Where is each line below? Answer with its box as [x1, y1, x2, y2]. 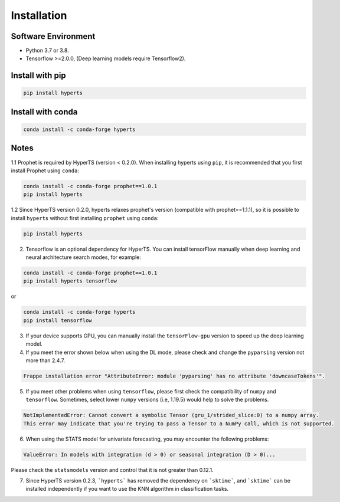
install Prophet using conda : [11, 167, 80, 174]
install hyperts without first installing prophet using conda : [11, 214, 159, 221]
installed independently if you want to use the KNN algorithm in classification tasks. [25, 485, 229, 493]
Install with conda [11, 107, 78, 117]
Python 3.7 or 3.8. [25, 47, 69, 54]
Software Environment [11, 31, 96, 41]
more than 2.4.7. [25, 357, 65, 364]
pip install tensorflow [23, 317, 93, 324]
